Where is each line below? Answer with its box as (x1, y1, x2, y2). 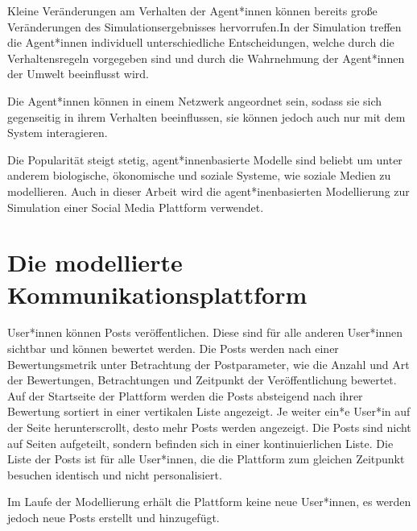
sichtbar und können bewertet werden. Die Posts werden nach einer (7, 340, 339, 357)
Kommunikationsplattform (7, 277, 308, 310)
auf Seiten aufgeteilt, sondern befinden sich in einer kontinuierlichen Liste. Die (7, 434, 394, 451)
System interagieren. (7, 124, 108, 141)
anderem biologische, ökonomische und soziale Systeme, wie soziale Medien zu (7, 167, 391, 184)
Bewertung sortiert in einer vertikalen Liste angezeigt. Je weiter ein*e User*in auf (7, 403, 411, 420)
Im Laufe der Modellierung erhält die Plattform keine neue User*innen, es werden (7, 493, 411, 510)
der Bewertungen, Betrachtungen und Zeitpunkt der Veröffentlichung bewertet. (7, 371, 397, 388)
